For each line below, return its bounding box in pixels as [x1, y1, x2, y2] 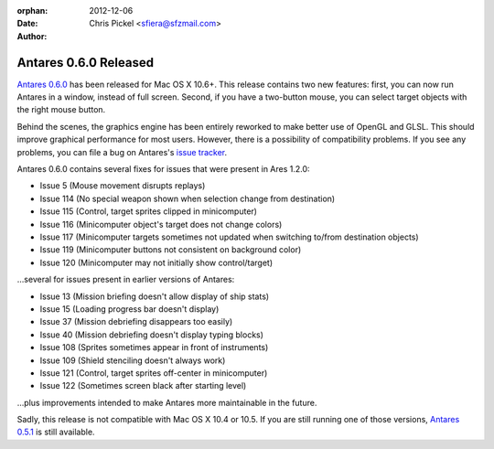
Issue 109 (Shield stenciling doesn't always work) [39, 355, 226, 366]
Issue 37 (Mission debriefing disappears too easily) [39, 316, 233, 327]
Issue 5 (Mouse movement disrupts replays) [39, 180, 206, 191]
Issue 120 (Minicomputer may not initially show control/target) [39, 257, 274, 268]
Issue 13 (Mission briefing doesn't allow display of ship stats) [39, 291, 270, 302]
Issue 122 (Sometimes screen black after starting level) [39, 380, 247, 391]
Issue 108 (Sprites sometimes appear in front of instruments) [39, 342, 269, 353]
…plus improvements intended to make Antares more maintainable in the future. [16, 397, 317, 408]
